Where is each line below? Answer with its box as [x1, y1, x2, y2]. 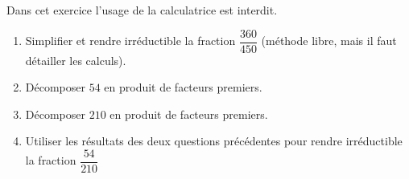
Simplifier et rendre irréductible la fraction [25, 32, 236, 49]
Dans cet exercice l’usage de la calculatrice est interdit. [6, 2, 278, 18]
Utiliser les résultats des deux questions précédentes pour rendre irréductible [25, 132, 403, 149]
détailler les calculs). [25, 51, 126, 68]
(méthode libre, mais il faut [261, 32, 397, 49]
